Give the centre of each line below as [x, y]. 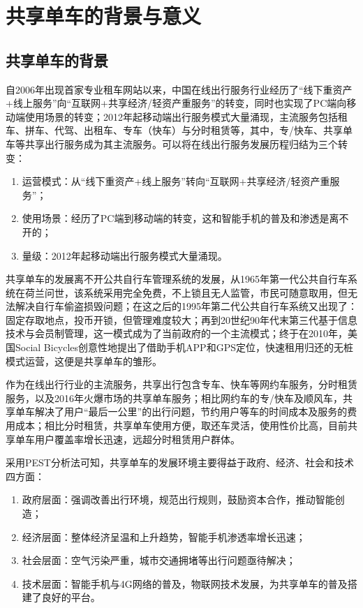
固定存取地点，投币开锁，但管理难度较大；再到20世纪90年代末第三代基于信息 [181, 319]
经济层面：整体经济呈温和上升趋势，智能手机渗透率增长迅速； [164, 536]
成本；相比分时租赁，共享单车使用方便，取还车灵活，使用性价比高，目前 [181, 425]
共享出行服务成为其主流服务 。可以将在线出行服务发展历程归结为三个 [181, 143]
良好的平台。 [71, 597]
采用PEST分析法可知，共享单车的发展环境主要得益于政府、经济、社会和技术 [180, 462]
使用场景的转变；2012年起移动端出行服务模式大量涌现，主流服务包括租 [186, 116]
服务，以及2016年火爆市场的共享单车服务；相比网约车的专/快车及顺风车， [174, 398]
